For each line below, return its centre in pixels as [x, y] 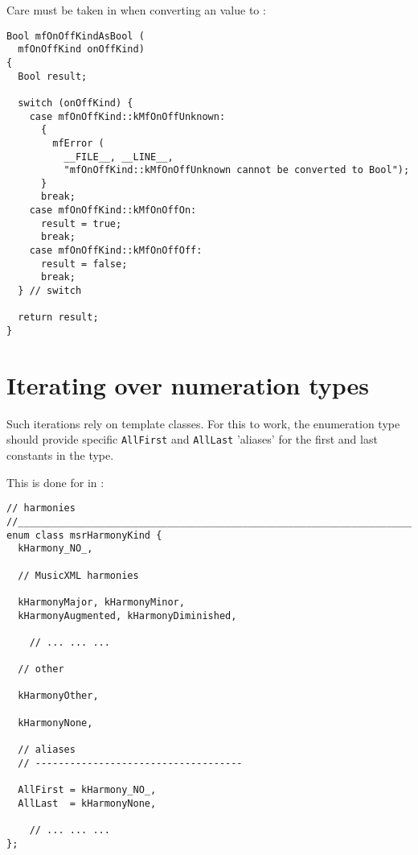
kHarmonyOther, [58, 696]
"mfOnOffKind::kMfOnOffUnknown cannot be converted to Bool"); [237, 170]
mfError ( [78, 143]
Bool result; [53, 76]
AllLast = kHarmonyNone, [87, 803]
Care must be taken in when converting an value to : [136, 10]
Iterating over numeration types [188, 384]
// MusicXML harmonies [78, 575]
